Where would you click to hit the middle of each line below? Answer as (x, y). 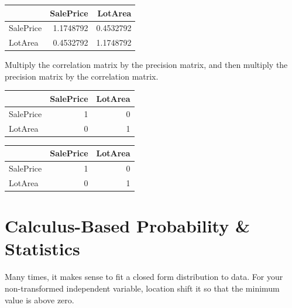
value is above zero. (39, 300)
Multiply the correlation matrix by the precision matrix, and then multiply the (146, 65)
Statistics (42, 249)
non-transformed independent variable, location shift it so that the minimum (142, 288)
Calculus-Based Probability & (127, 226)
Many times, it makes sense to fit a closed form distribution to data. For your (144, 277)
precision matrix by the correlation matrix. (82, 76)
